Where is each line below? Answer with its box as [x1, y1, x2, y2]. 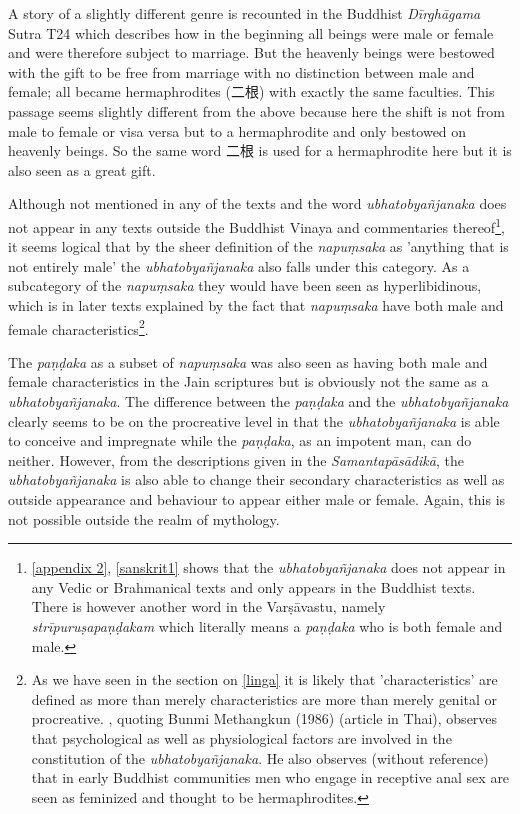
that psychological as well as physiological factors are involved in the [31, 727, 452, 748]
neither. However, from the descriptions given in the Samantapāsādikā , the [8, 449, 464, 470]
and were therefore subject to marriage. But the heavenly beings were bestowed [8, 42, 495, 63]
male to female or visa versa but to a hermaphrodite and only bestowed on [8, 120, 467, 141]
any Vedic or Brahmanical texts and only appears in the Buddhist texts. [31, 576, 476, 597]
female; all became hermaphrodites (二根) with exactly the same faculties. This [8, 81, 495, 102]
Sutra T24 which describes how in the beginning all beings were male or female [8, 22, 494, 43]
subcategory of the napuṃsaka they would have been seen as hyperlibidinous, [8, 275, 482, 296]
